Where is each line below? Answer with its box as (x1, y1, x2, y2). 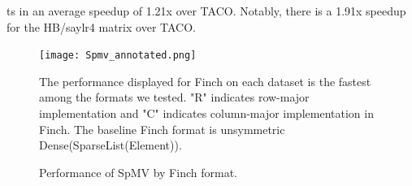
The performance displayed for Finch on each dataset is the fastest (39, 72, 371, 89)
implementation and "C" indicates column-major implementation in (39, 105, 374, 122)
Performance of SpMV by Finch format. (39, 163, 237, 180)
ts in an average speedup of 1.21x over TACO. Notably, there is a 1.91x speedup (7, 2, 406, 19)
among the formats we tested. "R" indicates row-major (39, 89, 310, 106)
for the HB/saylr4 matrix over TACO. (7, 18, 196, 35)
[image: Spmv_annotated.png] (39, 50, 197, 62)
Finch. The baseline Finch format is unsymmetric (39, 120, 285, 137)
